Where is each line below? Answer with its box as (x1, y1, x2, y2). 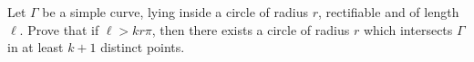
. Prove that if (19, 20, 99, 39)
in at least (7, 38, 64, 57)
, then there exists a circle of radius (151, 20, 350, 39)
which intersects (363, 20, 453, 39)
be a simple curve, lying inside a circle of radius (42, 3, 308, 21)
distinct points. (100, 38, 185, 57)
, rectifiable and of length (317, 3, 459, 21)
